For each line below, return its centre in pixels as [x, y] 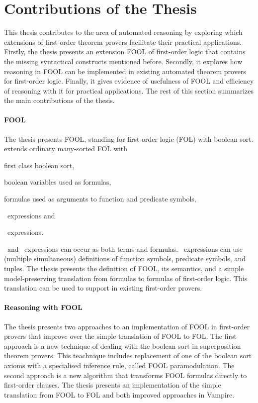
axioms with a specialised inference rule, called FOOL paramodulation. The [119, 365]
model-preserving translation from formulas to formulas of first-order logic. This [126, 278]
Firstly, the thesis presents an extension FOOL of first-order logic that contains [125, 51]
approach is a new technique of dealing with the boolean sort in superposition [123, 346]
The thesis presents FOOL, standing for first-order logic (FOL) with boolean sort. [129, 139]
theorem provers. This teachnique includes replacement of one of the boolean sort [128, 355]
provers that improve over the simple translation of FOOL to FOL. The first [120, 336]
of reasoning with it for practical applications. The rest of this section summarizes [129, 90]
